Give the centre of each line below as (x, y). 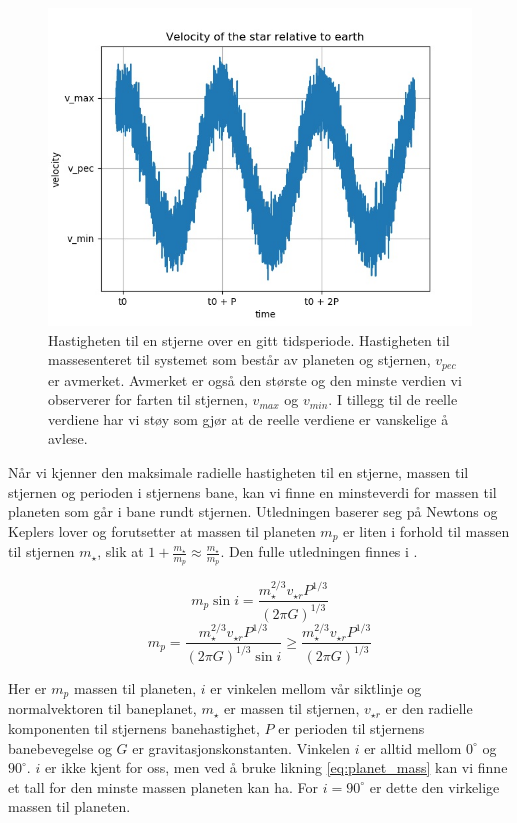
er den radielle (429, 708)
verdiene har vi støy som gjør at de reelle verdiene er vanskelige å (248, 418)
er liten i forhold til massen (426, 530)
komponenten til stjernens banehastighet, (134, 727)
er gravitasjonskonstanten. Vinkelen (241, 747)
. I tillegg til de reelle (393, 399)
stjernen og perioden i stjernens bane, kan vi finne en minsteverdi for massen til (252, 491)
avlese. (68, 438)
